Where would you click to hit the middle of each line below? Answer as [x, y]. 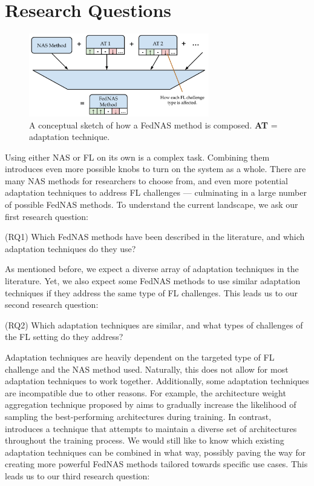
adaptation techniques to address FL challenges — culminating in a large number [156, 192]
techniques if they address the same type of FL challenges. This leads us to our [152, 292]
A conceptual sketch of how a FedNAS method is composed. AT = [153, 125]
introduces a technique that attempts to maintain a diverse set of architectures [151, 428]
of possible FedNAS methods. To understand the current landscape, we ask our [152, 205]
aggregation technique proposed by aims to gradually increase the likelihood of [151, 404]
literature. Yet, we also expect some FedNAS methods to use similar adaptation [153, 281]
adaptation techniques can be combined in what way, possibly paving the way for [155, 452]
